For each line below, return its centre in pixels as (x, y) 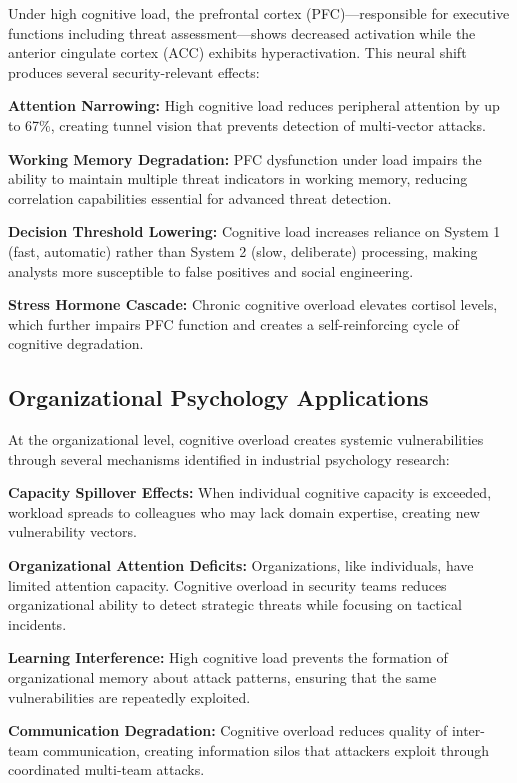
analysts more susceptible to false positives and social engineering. (211, 270)
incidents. (37, 623)
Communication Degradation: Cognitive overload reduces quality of (228, 730)
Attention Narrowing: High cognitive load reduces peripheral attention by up (254, 105)
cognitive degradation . (76, 343)
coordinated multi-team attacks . (106, 769)
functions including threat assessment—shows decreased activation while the (242, 32)
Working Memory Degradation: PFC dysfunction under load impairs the (245, 158)
